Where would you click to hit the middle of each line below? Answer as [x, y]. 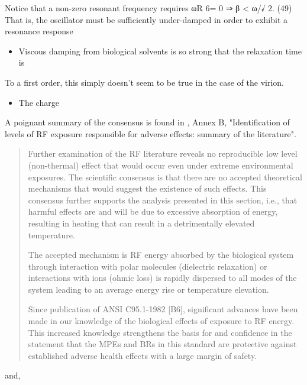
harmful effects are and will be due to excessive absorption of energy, [153, 211]
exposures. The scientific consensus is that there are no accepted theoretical [165, 177]
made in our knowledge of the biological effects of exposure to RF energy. [161, 321]
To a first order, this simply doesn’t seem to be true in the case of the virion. [144, 82]
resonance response [39, 31]
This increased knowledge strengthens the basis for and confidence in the [160, 332]
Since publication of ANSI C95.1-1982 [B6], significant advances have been [163, 309]
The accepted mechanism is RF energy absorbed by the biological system [161, 255]
